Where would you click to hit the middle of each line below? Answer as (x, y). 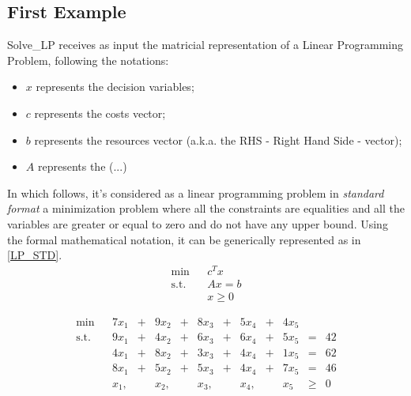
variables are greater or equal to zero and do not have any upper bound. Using (198, 223)
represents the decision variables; (115, 87)
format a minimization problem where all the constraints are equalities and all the (206, 208)
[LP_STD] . (35, 255)
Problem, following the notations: (88, 60)
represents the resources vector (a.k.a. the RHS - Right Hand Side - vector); (218, 140)
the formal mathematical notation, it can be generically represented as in (184, 239)
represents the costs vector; (100, 113)
